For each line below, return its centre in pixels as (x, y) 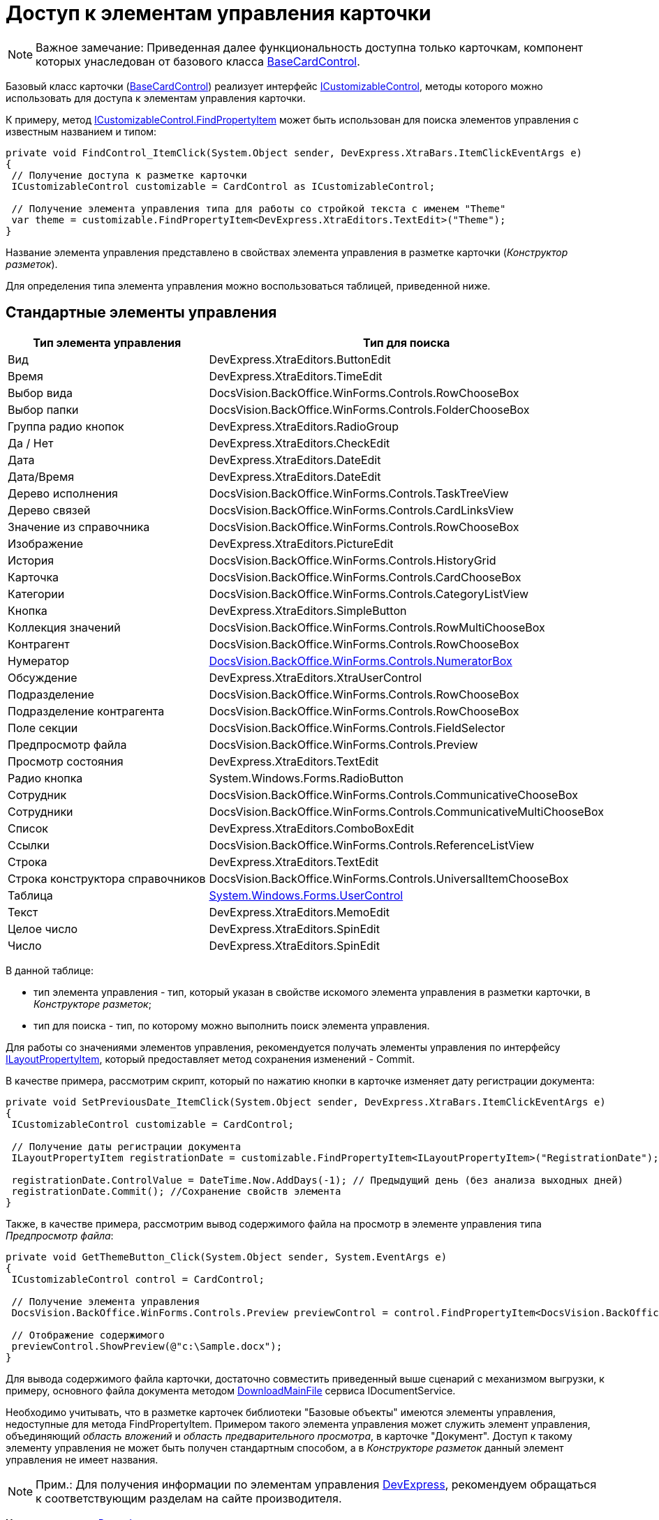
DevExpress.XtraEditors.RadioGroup (304, 426)
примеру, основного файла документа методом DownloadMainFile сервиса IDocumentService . (231, 1390)
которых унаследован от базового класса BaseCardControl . (198, 61)
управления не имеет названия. (82, 1459)
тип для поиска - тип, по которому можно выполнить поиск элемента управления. (232, 1025)
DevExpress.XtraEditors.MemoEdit (299, 912)
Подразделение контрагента (86, 711)
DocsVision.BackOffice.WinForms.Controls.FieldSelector (357, 728)
